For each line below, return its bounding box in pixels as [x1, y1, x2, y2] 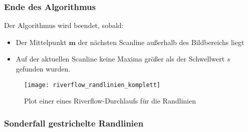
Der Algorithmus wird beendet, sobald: [4, 20, 124, 30]
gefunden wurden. [16, 63, 71, 73]
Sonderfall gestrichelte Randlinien [4, 116, 144, 129]
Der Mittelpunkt [16, 36, 67, 47]
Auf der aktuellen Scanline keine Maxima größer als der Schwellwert [16, 53, 225, 64]
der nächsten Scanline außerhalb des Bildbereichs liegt [78, 36, 244, 47]
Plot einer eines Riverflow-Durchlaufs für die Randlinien [24, 95, 196, 106]
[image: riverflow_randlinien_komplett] [24, 81, 161, 88]
